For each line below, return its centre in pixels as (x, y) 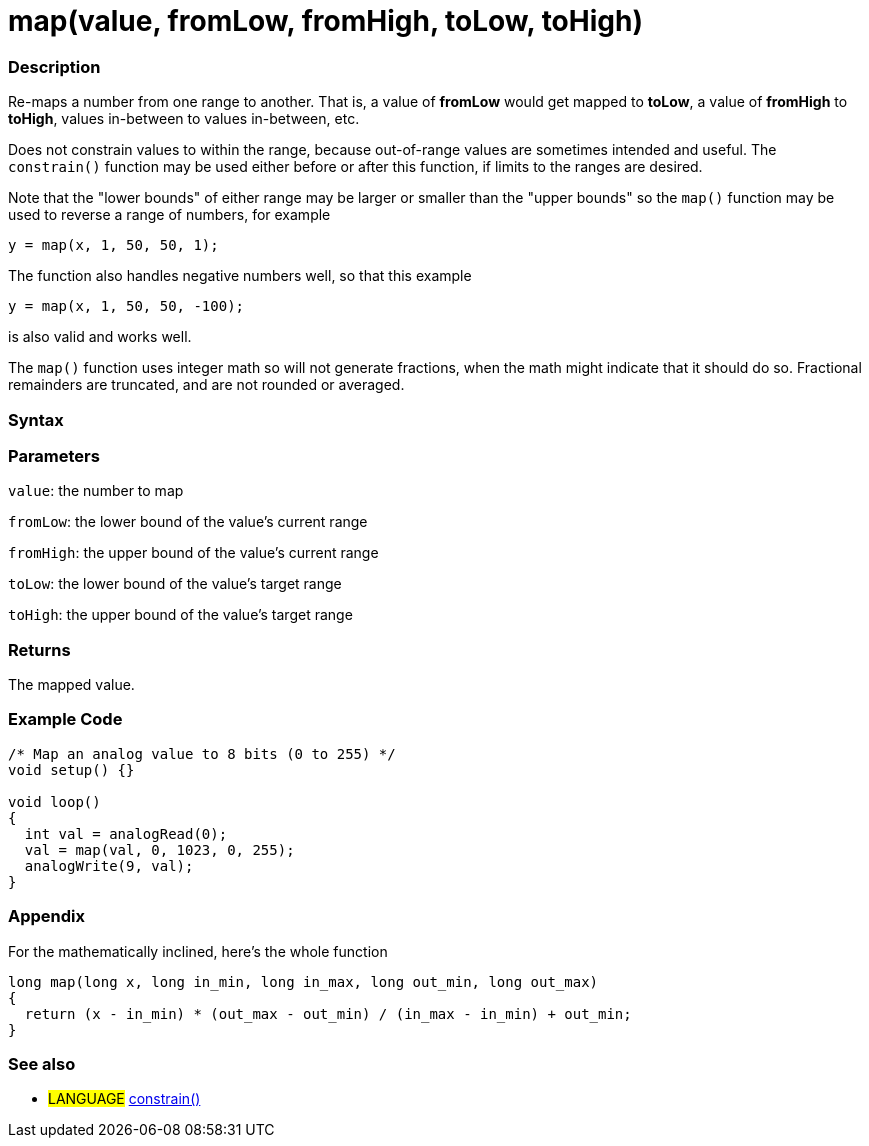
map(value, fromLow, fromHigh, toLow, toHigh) (325, 21)
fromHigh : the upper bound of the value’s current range (193, 553)
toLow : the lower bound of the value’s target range (175, 584)
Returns (39, 649)
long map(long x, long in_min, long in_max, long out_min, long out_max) (303, 981)
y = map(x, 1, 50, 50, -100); (126, 306)
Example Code (65, 719)
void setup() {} (71, 769)
